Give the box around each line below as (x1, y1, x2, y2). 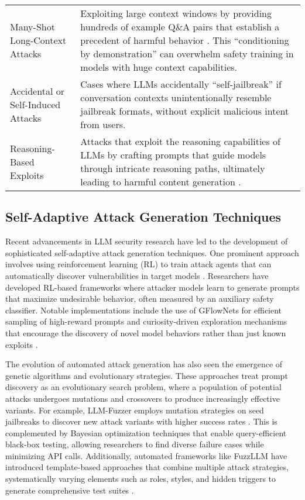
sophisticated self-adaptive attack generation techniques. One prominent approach (5, 246, 299, 258)
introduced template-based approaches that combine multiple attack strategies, (5, 461, 289, 473)
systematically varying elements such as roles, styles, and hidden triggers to (5, 473, 276, 485)
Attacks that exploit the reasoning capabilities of (80, 135, 280, 148)
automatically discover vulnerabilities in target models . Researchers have (5, 269, 269, 281)
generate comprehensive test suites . (5, 484, 134, 496)
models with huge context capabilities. (80, 60, 238, 74)
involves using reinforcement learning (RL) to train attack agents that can (5, 258, 272, 270)
